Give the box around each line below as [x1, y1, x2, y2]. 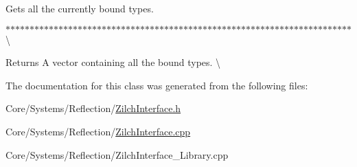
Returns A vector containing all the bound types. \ [5, 55, 221, 69]
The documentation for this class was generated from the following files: [5, 78, 308, 92]
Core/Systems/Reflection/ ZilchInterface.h [5, 101, 181, 115]
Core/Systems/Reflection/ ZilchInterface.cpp [5, 124, 191, 138]
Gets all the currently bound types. [5, 1, 154, 15]
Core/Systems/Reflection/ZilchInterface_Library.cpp [5, 147, 229, 162]
